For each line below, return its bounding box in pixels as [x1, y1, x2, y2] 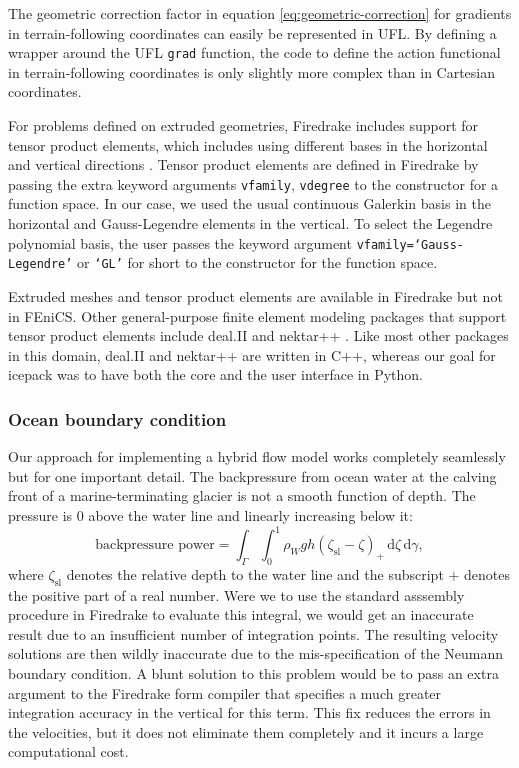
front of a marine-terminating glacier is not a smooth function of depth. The [8, 485, 476, 506]
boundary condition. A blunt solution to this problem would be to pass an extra [8, 663, 499, 683]
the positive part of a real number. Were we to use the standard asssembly [8, 584, 465, 605]
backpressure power [95, 538, 215, 553]
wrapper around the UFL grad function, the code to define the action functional [8, 42, 501, 63]
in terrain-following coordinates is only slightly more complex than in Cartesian [8, 61, 496, 82]
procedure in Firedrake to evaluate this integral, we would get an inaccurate [8, 604, 474, 625]
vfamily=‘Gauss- [356, 237, 465, 252]
